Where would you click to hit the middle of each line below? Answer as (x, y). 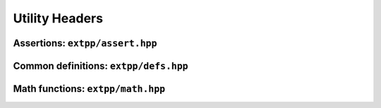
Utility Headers (58, 18)
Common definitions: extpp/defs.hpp (101, 66)
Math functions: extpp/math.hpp (89, 89)
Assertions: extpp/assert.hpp (85, 43)
